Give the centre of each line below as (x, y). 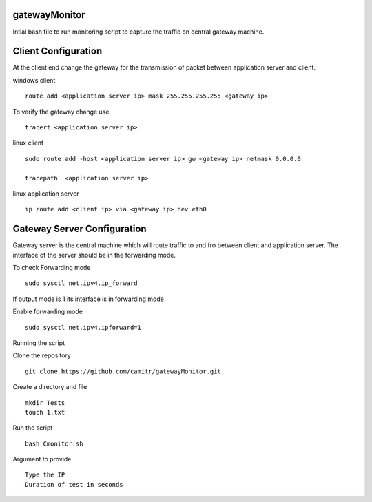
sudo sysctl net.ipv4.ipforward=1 (83, 327)
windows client (34, 80)
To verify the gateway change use (61, 112)
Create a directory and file (50, 387)
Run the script (33, 428)
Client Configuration (58, 51)
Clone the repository (42, 355)
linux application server (46, 194)
